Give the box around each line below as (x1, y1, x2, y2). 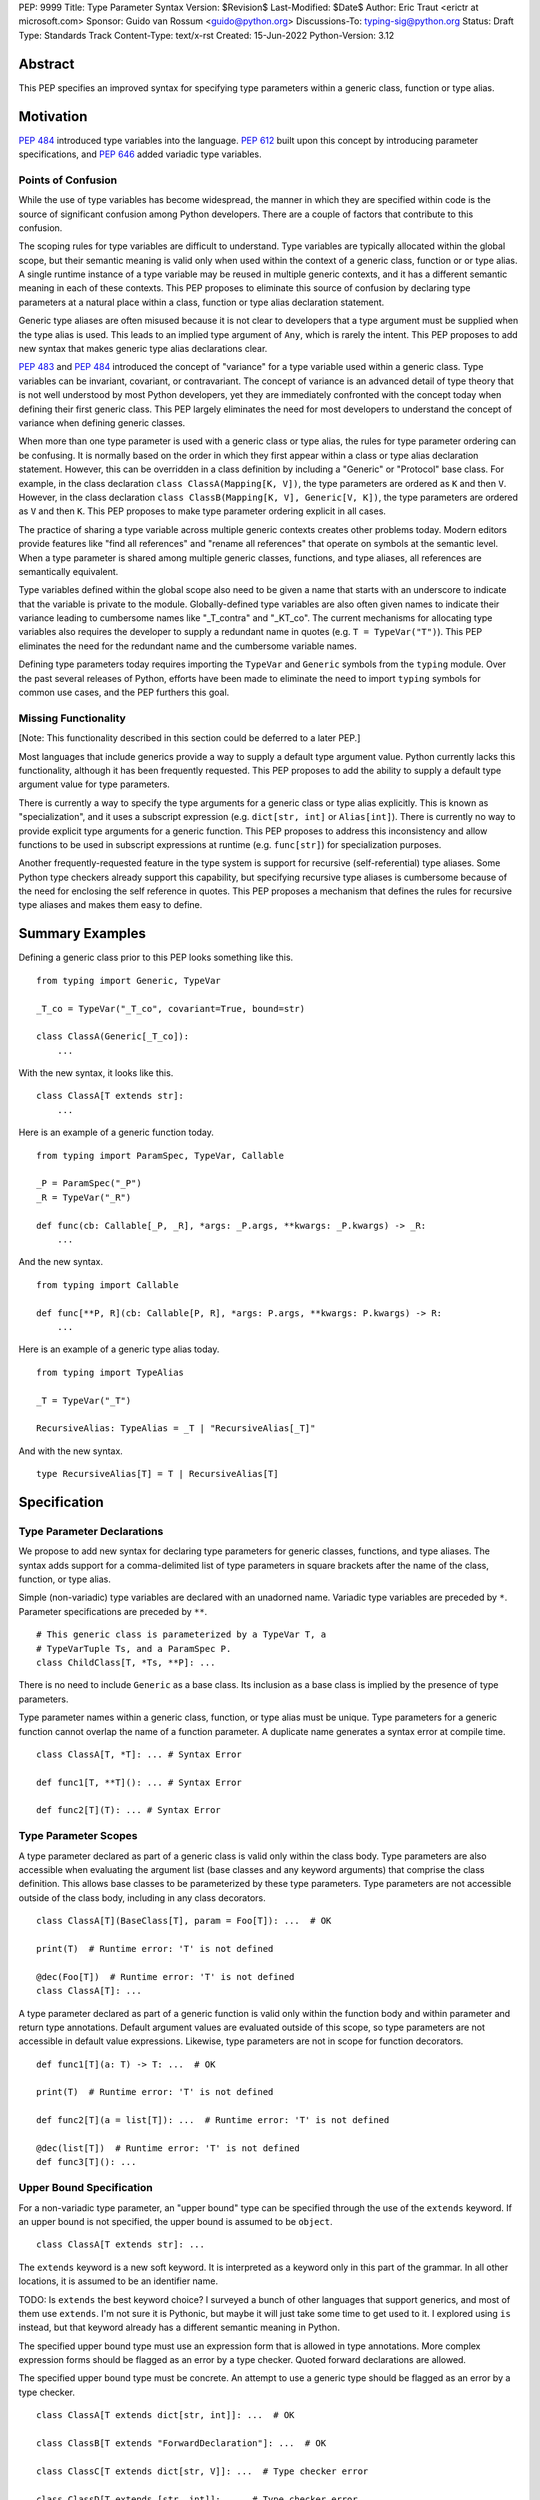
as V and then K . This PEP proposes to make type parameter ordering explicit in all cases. (18, 505, 387, 517)
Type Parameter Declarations (18, 1524, 164, 1538)
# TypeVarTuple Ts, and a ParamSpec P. (36, 1643, 232, 1654)
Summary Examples (18, 925, 147, 942)
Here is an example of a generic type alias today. (18, 1343, 220, 1355)
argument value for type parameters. (18, 778, 170, 790)
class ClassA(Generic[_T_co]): (36, 1031, 190, 1042)
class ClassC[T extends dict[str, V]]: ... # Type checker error (36, 2465, 369, 2477)
